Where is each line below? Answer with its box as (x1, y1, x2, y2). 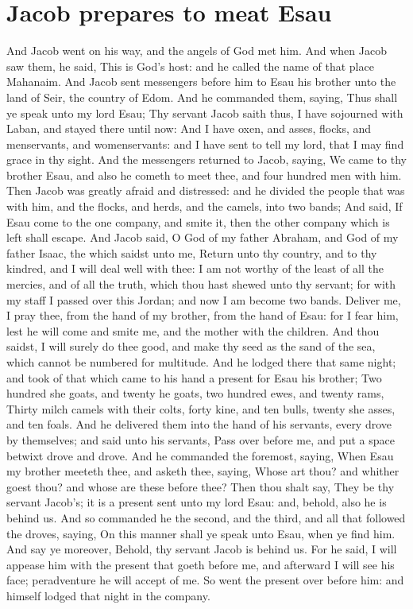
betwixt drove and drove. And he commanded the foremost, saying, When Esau (6, 447, 394, 464)
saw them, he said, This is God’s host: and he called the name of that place (6, 57, 374, 74)
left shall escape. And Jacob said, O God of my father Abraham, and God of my (6, 229, 399, 246)
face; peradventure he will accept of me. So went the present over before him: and (6, 572, 404, 588)
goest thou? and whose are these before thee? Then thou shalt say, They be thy (6, 478, 395, 495)
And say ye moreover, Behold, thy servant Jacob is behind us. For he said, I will (6, 541, 397, 557)
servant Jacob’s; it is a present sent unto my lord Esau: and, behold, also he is (6, 494, 387, 510)
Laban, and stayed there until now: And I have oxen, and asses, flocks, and (6, 120, 372, 137)
